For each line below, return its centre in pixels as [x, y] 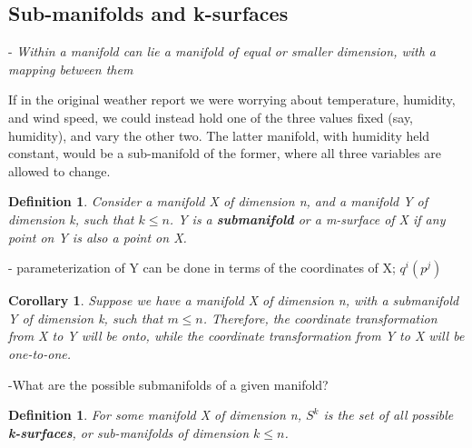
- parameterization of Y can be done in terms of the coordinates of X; [202, 268]
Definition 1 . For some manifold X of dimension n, [155, 415]
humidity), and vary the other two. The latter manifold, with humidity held [219, 135]
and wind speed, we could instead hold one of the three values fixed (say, [211, 117]
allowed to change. [59, 170]
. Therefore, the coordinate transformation [320, 318]
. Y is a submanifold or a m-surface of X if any [307, 219]
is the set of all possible [388, 415]
